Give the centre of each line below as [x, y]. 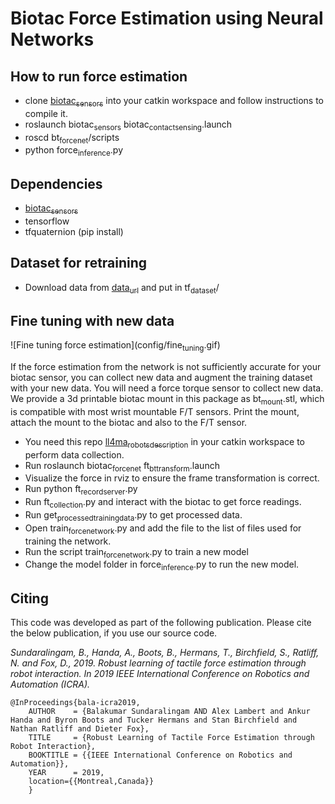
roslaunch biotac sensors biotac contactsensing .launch [128, 125]
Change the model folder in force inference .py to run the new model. [162, 565]
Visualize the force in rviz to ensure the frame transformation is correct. [172, 478]
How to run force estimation [99, 76]
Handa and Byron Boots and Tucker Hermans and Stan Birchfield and [154, 720]
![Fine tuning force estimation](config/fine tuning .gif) [115, 346]
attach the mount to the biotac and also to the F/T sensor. [129, 422]
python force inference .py [74, 151]
